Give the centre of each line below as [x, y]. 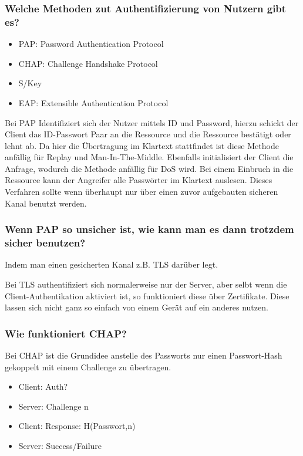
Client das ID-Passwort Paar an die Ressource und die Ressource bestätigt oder [148, 134]
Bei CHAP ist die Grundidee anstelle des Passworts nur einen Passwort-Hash [144, 355]
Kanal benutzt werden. [46, 203]
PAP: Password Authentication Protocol [91, 44]
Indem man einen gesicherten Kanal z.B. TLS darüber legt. [112, 264]
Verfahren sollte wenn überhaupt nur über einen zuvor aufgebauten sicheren [142, 192]
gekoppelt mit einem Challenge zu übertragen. [88, 367]
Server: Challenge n [53, 406]
